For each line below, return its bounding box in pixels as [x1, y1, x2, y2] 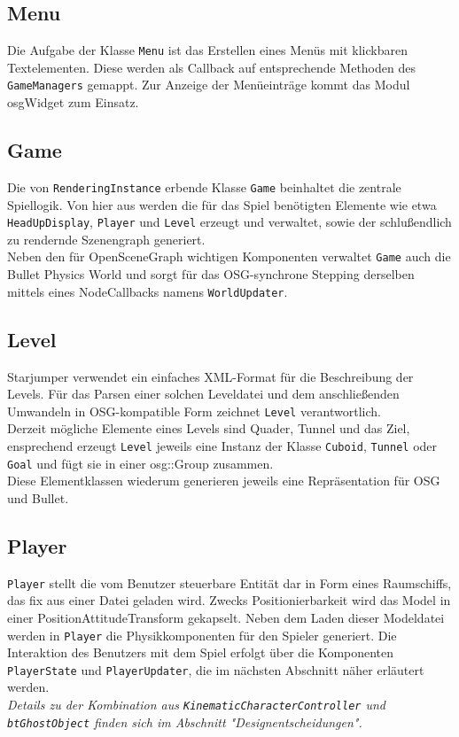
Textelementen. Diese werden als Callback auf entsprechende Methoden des [7, 58, 416, 76]
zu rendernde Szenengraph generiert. [7, 229, 206, 248]
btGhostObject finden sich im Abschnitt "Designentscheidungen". [7, 712, 362, 731]
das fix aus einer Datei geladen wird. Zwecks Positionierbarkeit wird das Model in [7, 591, 451, 609]
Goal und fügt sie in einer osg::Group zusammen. [7, 454, 274, 472]
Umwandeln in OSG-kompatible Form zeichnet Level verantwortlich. [7, 401, 381, 420]
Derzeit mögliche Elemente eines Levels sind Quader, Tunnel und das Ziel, [7, 419, 410, 438]
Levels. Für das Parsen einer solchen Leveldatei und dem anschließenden [7, 384, 400, 403]
